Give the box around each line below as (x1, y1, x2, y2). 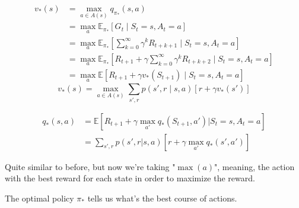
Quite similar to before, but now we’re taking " (5, 160, 176, 172)
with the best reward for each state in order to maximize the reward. (5, 172, 255, 184)
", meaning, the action (214, 160, 295, 172)
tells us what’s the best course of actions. (87, 191, 237, 204)
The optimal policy (5, 191, 74, 204)
